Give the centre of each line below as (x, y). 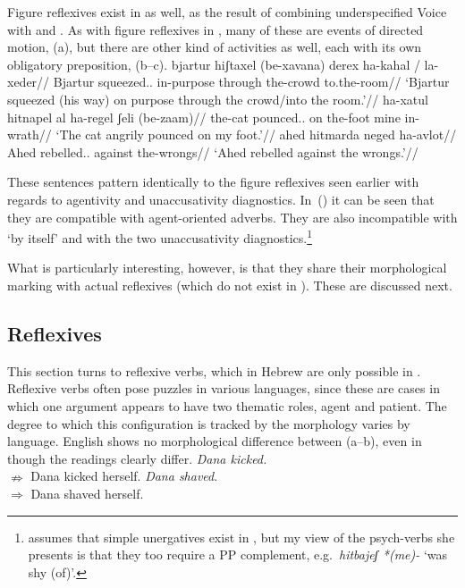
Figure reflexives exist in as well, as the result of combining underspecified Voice (227, 12)
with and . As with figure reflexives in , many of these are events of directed (216, 29)
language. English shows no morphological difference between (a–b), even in (215, 441)
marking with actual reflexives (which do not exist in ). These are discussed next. (230, 285)
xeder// (29, 82)
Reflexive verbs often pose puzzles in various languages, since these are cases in (224, 388)
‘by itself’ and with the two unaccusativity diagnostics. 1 (160, 236)
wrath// (30, 134)
